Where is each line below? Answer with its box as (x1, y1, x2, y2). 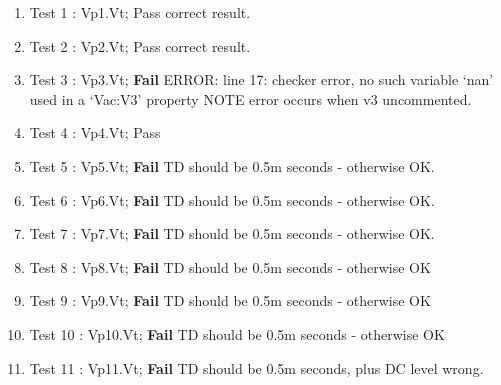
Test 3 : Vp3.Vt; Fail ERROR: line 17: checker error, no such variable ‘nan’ (29, 69, 494, 90)
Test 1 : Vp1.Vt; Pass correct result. (29, 2, 251, 22)
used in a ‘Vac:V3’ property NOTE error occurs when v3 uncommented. (29, 88, 472, 109)
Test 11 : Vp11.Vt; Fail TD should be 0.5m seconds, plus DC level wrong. (29, 357, 484, 378)
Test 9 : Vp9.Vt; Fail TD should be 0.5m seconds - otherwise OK (29, 290, 431, 311)
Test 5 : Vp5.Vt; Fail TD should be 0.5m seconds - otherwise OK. (29, 155, 435, 176)
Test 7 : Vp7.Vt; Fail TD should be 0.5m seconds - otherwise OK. (29, 223, 435, 244)
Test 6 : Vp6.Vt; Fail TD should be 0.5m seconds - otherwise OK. (29, 189, 435, 210)
